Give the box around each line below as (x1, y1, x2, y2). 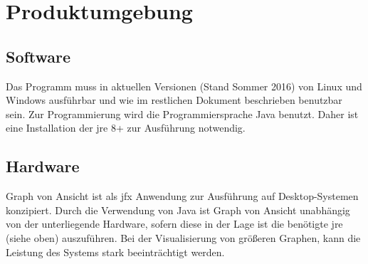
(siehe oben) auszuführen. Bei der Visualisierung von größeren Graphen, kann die (6, 230, 361, 245)
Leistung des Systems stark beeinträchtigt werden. (6, 244, 225, 259)
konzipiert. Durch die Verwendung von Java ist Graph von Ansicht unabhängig (6, 202, 350, 217)
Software (6, 45, 71, 67)
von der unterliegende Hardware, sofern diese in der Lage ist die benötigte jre (6, 216, 343, 231)
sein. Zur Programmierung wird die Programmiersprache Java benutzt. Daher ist (6, 106, 359, 121)
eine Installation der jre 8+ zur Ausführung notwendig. (6, 120, 246, 135)
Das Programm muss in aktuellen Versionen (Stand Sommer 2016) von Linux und (6, 78, 362, 93)
